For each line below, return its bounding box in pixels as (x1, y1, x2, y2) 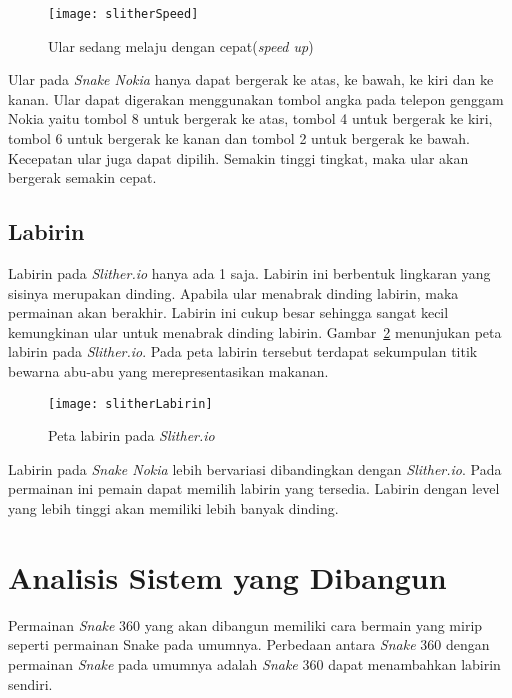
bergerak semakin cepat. (8, 167, 157, 188)
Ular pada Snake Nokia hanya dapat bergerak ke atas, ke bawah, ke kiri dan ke (8, 69, 494, 90)
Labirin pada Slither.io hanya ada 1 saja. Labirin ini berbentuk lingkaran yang (8, 263, 491, 284)
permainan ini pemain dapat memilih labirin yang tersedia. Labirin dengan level (8, 478, 500, 499)
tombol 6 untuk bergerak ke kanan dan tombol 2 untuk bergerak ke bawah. (8, 128, 470, 149)
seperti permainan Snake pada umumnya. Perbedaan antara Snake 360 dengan (8, 634, 490, 655)
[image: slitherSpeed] (48, 7, 199, 21)
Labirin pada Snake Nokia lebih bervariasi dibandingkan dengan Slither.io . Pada (8, 458, 502, 479)
